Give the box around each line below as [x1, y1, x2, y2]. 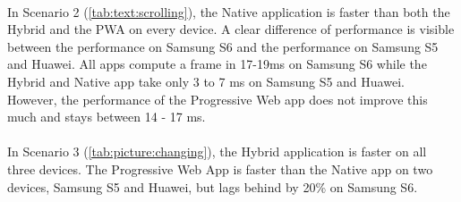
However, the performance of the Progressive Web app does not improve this [7, 89, 428, 108]
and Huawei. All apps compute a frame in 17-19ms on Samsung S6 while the [7, 55, 427, 73]
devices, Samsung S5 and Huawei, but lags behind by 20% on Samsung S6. [7, 177, 418, 196]
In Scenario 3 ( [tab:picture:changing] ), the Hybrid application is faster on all [7, 142, 427, 161]
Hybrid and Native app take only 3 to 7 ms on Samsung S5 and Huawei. [7, 72, 405, 90]
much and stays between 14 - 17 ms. [7, 107, 206, 126]
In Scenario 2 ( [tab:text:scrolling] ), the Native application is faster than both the [7, 2, 450, 21]
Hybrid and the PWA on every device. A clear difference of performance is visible [7, 20, 455, 38]
